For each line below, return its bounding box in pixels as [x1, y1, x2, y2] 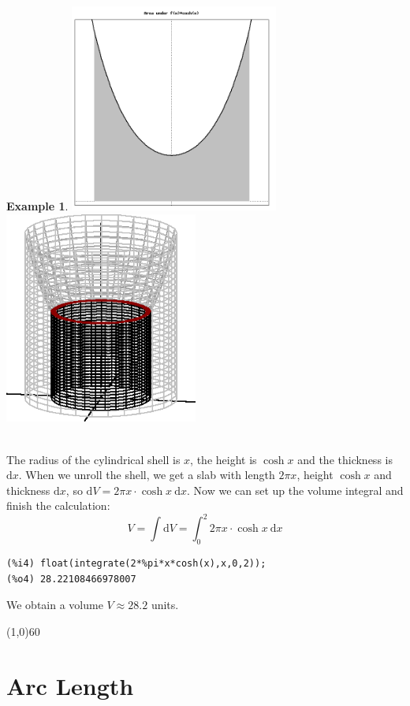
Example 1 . [6, 198, 69, 214]
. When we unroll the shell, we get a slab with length [18, 466, 275, 483]
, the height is [190, 451, 257, 467]
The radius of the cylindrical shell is [6, 451, 181, 467]
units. [151, 596, 179, 613]
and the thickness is [297, 451, 393, 467]
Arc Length [6, 669, 134, 701]
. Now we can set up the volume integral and [186, 481, 404, 498]
